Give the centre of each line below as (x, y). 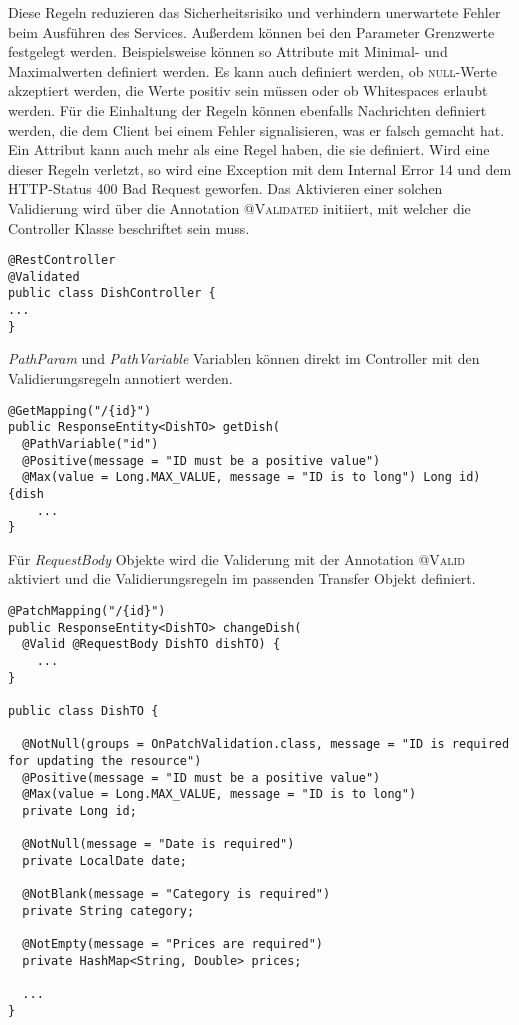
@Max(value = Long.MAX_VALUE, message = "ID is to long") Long (237, 477)
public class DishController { (112, 293)
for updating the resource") (105, 760)
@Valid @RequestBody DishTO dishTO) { (151, 644)
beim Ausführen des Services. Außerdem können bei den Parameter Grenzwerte (251, 31)
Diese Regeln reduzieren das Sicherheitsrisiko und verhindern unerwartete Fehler (254, 12)
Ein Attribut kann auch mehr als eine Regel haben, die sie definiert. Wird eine (249, 149)
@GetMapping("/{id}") (80, 410)
